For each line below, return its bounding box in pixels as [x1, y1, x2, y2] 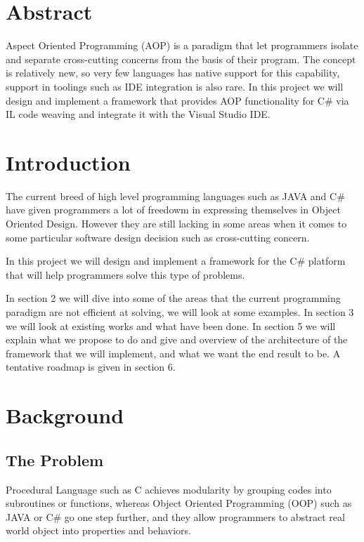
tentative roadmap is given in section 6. [6, 359, 176, 374]
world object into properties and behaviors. [6, 523, 192, 538]
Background [6, 401, 124, 430]
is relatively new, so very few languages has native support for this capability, [6, 65, 340, 80]
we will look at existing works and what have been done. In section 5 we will [6, 318, 336, 333]
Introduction [6, 147, 131, 176]
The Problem [6, 449, 104, 470]
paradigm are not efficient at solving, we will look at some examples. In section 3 [6, 304, 354, 319]
